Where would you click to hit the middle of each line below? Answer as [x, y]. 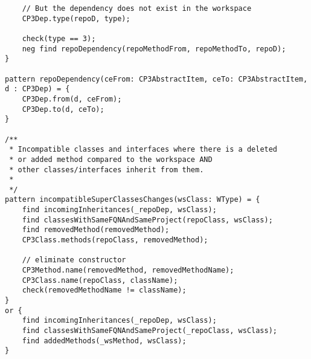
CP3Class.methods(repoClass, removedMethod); [115, 240]
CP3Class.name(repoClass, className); [100, 280]
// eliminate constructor [74, 260]
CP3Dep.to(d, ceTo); [63, 109]
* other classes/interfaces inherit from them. [107, 170]
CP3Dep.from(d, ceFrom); [72, 99]
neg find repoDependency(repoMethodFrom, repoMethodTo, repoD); [154, 49]
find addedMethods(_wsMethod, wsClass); [104, 341]
